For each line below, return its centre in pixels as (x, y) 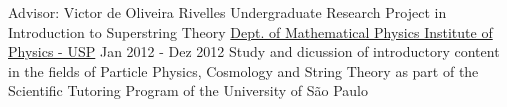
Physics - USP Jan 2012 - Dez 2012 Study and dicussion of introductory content (254, 51)
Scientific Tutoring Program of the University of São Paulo (188, 90)
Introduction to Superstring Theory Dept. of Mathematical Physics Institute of (250, 31)
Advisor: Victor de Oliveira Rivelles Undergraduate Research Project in (227, 12)
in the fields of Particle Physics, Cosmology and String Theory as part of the (243, 70)
